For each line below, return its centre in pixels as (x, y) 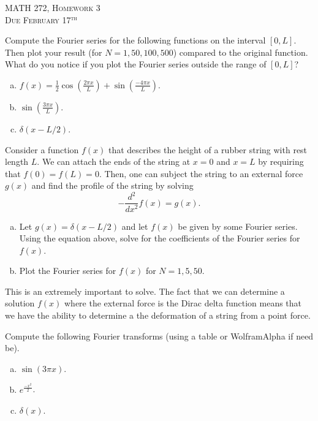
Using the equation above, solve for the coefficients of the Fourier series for (160, 238)
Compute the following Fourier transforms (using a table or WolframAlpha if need (159, 336)
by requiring (281, 161)
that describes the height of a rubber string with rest (208, 149)
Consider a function (42, 149)
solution (20, 303)
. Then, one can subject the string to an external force (201, 173)
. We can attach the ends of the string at (114, 161)
